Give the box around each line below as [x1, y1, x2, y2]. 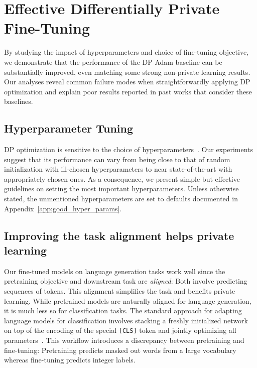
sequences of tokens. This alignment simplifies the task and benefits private [4, 286, 235, 296]
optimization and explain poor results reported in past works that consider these [4, 86, 252, 96]
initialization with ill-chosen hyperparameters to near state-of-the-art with [4, 164, 232, 174]
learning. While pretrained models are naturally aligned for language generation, [4, 295, 251, 306]
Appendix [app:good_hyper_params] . [4, 203, 122, 213]
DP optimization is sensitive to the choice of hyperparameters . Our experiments [4, 144, 253, 155]
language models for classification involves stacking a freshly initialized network [4, 315, 248, 325]
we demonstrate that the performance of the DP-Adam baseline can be [4, 56, 222, 67]
